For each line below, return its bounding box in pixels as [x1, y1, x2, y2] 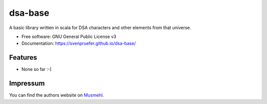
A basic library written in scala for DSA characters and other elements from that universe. [9, 25, 191, 31]
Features [9, 53, 37, 62]
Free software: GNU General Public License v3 [21, 34, 117, 39]
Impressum [9, 79, 45, 88]
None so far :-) [21, 67, 52, 72]
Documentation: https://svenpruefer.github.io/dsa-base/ [21, 40, 136, 46]
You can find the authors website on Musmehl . [9, 92, 104, 98]
